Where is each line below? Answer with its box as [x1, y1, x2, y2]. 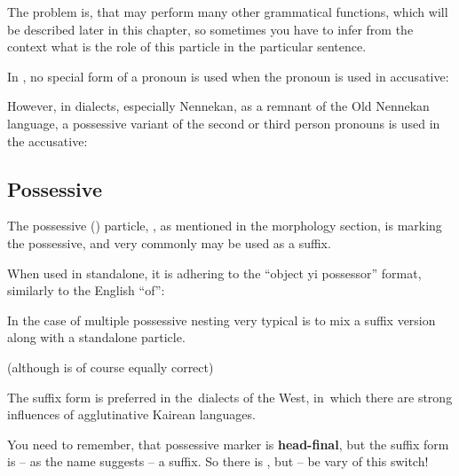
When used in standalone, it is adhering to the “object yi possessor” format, [7, 263, 422, 282]
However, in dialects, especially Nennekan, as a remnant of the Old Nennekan [7, 97, 430, 115]
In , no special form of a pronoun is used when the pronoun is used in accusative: [7, 66, 449, 85]
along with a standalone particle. [7, 328, 186, 347]
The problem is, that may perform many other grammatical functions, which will [7, 3, 448, 20]
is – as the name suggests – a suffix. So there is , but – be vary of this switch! [7, 452, 429, 471]
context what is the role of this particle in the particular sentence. [7, 37, 367, 56]
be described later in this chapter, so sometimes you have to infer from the [7, 20, 414, 38]
